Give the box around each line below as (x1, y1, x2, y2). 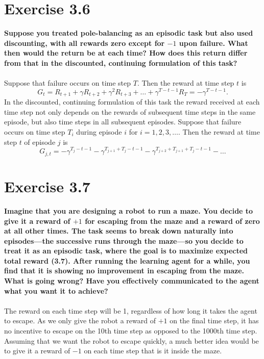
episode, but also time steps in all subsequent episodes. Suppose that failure (4, 116, 242, 127)
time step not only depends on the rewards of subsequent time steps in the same (4, 106, 256, 117)
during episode (76, 126, 122, 137)
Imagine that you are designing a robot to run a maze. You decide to (4, 205, 253, 216)
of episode (24, 136, 56, 147)
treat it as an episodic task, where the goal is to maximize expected (4, 245, 248, 256)
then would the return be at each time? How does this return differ (4, 47, 248, 58)
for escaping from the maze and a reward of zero (85, 215, 260, 226)
